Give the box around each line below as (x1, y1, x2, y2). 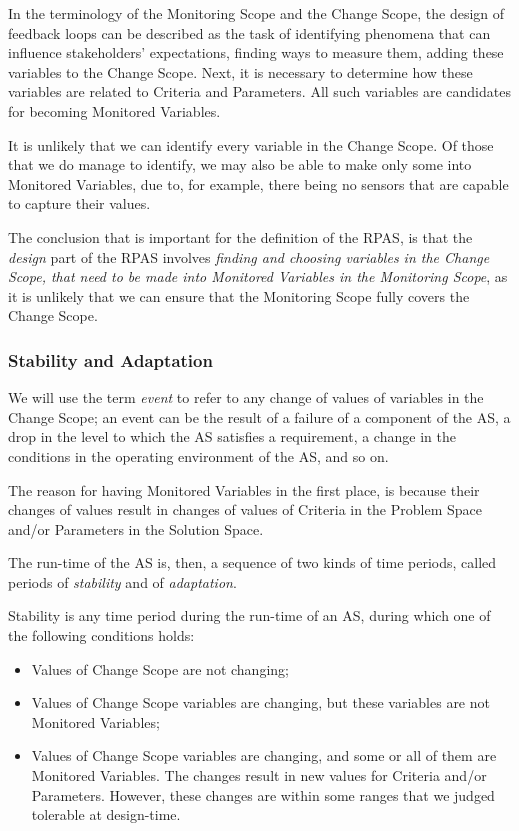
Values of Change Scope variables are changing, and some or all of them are (31, 745, 497, 766)
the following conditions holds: (8, 625, 195, 646)
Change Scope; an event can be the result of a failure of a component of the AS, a (8, 406, 511, 427)
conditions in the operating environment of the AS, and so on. (8, 445, 389, 466)
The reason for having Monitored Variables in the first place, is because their (8, 479, 480, 500)
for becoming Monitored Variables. (8, 100, 221, 121)
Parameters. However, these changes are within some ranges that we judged (31, 784, 495, 805)
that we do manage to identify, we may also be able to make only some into (8, 154, 472, 175)
